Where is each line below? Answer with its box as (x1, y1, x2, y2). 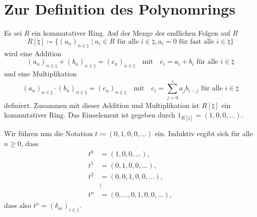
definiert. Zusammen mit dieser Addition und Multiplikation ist (4, 99, 200, 110)
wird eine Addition (4, 48, 62, 58)
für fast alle (179, 38, 214, 45)
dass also (4, 200, 31, 210)
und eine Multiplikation (4, 68, 77, 78)
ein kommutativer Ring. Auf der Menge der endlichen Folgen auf (32, 28, 230, 38)
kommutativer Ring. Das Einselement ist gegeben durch (4, 110, 176, 120)
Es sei (4, 28, 22, 38)
